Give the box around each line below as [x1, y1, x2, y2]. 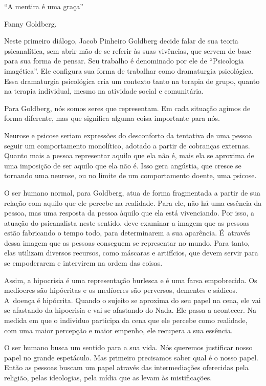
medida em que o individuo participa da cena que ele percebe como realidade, [4, 315, 248, 326]
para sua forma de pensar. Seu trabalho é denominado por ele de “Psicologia [4, 55, 244, 66]
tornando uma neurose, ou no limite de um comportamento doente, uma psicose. [4, 170, 257, 181]
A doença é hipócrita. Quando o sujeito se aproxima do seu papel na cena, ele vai [4, 294, 261, 305]
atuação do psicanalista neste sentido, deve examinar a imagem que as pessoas [4, 217, 250, 228]
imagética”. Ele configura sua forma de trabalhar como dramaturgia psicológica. [4, 65, 254, 76]
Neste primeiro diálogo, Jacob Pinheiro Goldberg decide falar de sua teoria [4, 35, 238, 46]
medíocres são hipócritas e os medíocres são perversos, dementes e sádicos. [4, 285, 237, 295]
